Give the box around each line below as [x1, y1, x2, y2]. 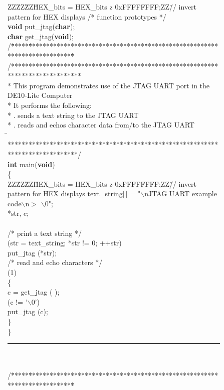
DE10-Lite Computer [8, 90, 73, 100]
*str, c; [8, 208, 29, 218]
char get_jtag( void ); [8, 31, 74, 41]
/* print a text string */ [8, 227, 82, 238]
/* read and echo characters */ [8, 257, 103, 268]
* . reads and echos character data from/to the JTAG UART [8, 119, 194, 130]
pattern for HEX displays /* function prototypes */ [8, 11, 166, 22]
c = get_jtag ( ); [8, 287, 60, 297]
